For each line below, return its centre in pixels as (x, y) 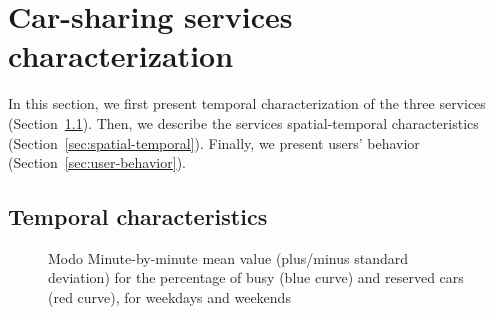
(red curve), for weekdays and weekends (169, 297)
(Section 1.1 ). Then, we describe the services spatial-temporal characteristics (243, 122)
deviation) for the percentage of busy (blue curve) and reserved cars (256, 277)
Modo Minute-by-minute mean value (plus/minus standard (228, 257)
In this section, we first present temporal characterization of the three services (247, 103)
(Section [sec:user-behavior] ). (97, 162)
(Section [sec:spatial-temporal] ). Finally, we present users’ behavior (214, 142)
